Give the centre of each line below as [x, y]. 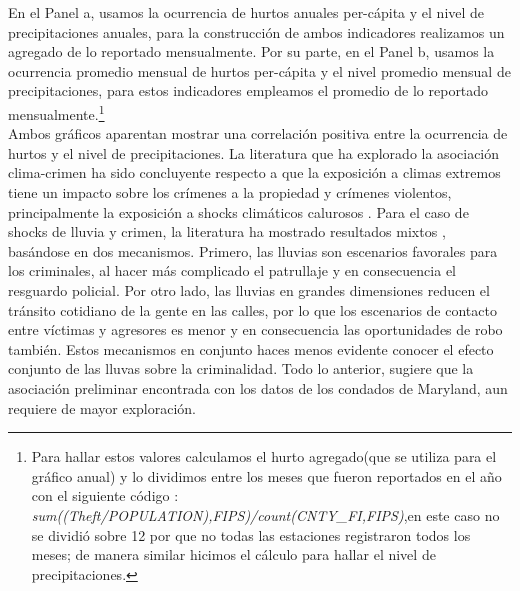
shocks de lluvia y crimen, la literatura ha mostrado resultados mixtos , [227, 231]
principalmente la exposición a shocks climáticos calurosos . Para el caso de [238, 211]
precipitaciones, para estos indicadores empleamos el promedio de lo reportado [248, 90]
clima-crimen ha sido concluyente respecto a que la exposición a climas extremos [254, 172]
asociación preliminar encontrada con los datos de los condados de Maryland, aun [258, 387]
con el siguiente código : [105, 495]
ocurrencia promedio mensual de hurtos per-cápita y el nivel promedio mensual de [259, 70]
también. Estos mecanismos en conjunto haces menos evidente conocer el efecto [251, 348]
